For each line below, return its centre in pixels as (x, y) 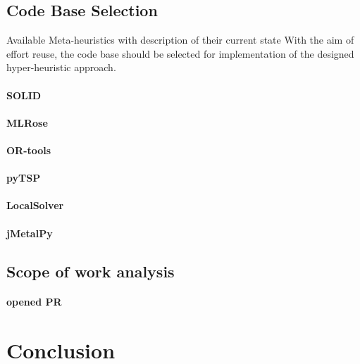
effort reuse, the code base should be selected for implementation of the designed (180, 53)
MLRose (27, 122)
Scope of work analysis (91, 271)
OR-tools (29, 150)
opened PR (34, 302)
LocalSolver (35, 205)
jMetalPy (30, 233)
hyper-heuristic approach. (61, 67)
